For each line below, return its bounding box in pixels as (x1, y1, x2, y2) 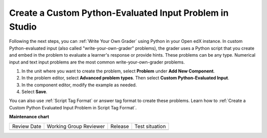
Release (110, 123, 130, 130)
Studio (9, 21, 37, 32)
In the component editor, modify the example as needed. (21, 82, 137, 88)
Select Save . (21, 89, 47, 95)
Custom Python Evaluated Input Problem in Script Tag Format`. (9, 104, 137, 110)
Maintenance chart (9, 114, 49, 120)
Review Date (12, 123, 42, 130)
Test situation (134, 123, 166, 130)
